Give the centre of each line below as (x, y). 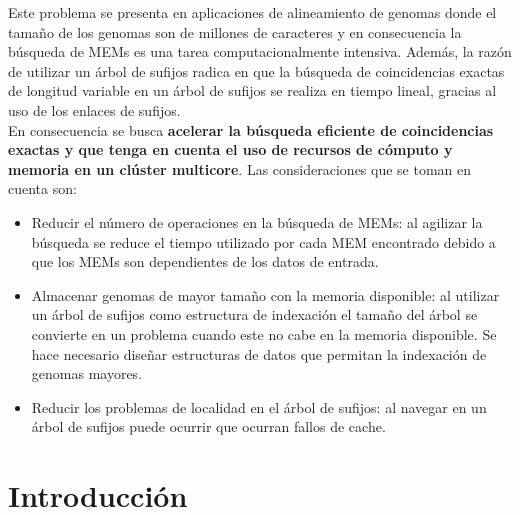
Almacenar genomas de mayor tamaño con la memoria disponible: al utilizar (265, 294)
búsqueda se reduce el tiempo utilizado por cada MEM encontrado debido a (263, 241)
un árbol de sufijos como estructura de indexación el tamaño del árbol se (254, 314)
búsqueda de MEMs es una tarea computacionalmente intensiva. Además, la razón (260, 51)
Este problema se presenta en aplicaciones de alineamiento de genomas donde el (252, 12)
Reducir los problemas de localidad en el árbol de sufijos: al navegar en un (259, 406)
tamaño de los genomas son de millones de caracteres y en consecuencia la (235, 31)
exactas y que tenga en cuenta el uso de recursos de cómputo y (230, 149)
